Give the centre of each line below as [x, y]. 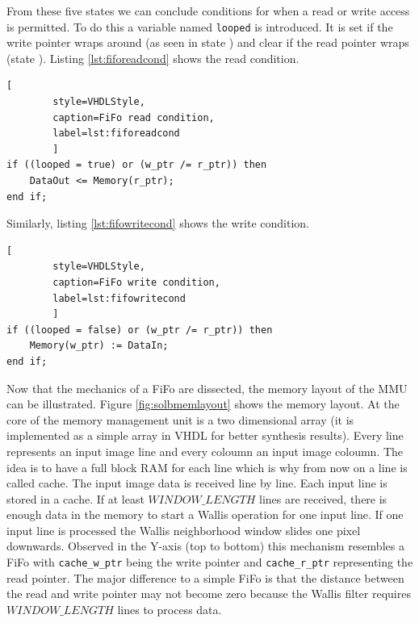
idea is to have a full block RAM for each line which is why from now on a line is [207, 467]
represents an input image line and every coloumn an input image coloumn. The [205, 451]
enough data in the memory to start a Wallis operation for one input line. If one [205, 514]
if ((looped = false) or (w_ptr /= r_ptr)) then [140, 330]
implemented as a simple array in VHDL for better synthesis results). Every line [205, 435]
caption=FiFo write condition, [136, 282]
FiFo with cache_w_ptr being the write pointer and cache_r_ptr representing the [210, 562]
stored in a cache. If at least [75, 498]
